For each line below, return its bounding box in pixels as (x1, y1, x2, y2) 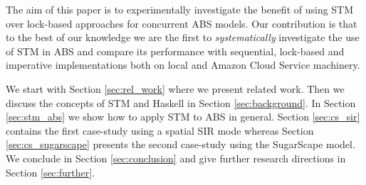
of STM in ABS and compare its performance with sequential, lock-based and (6, 43, 345, 58)
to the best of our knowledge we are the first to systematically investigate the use (6, 30, 360, 45)
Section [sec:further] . (6, 164, 95, 179)
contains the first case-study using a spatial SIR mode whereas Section (6, 123, 314, 138)
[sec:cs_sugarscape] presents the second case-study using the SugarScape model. (6, 137, 355, 152)
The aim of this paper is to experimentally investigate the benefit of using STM (6, 2, 354, 16)
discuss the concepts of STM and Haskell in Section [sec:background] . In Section (6, 95, 356, 110)
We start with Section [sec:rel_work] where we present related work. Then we (6, 81, 345, 96)
